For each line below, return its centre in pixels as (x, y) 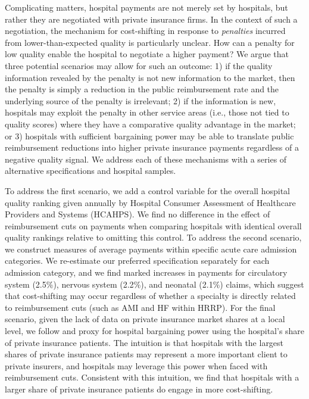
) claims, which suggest (262, 284)
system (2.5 (26, 284)
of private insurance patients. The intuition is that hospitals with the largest (144, 342)
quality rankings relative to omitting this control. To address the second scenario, (153, 237)
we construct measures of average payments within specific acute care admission (151, 249)
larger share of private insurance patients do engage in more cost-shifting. (139, 389)
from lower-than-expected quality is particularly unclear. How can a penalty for (150, 42)
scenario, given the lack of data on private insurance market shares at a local (145, 319)
